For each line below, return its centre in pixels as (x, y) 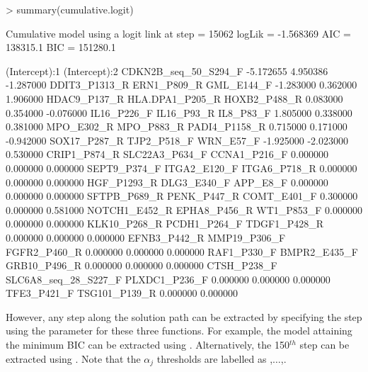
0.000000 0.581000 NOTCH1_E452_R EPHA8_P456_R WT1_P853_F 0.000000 (184, 209)
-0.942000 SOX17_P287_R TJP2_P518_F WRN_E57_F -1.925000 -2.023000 (177, 140)
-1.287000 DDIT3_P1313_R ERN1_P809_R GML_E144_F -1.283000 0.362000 (182, 85)
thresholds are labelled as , (215, 358)
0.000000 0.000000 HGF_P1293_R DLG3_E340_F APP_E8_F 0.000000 (167, 182)
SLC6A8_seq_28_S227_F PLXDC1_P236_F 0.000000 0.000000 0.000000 (168, 279)
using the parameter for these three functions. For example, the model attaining (179, 331)
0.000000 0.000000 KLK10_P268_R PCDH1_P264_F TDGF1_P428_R (165, 224)
